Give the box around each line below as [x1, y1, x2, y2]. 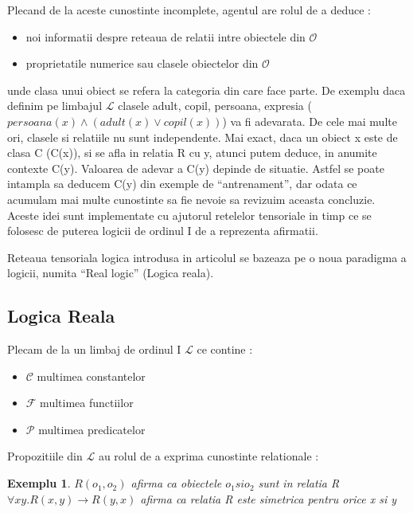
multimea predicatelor [38, 421, 146, 437]
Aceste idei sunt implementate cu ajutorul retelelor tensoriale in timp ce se [7, 206, 372, 223]
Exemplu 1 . [7, 475, 71, 491]
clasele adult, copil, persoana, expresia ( [118, 97, 312, 114]
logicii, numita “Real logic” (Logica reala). [7, 264, 214, 281]
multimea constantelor [37, 367, 146, 384]
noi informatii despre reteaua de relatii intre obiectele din [25, 28, 306, 45]
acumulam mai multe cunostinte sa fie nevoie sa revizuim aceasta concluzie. [7, 190, 376, 207]
